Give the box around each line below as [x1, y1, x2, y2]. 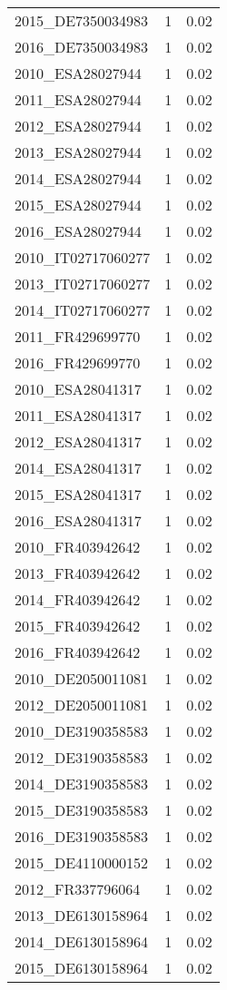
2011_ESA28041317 [15, 405, 142, 426]
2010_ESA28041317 [15, 378, 142, 399]
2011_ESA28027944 [15, 89, 142, 110]
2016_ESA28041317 [15, 510, 142, 531]
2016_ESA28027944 [15, 221, 142, 241]
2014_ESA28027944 [15, 168, 142, 189]
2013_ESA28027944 [15, 142, 142, 162]
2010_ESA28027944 [15, 63, 142, 83]
